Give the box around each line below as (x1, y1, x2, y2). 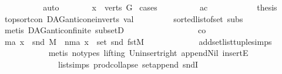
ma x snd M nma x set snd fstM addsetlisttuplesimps (4, 35, 272, 47)
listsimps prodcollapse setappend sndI (58, 58, 199, 70)
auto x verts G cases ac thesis (43, 1, 277, 13)
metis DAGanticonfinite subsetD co (4, 24, 206, 36)
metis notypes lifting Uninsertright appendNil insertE (48, 47, 249, 59)
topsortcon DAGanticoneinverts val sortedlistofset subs (4, 12, 243, 24)
